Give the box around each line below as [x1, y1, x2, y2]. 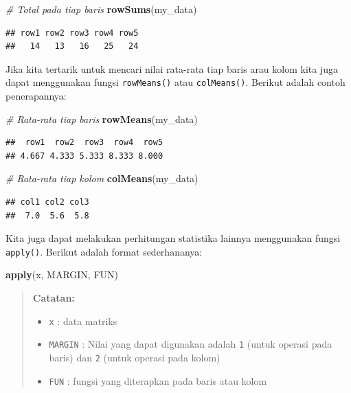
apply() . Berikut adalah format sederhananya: [5, 244, 203, 258]
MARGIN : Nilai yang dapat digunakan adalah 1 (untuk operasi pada [49, 337, 332, 351]
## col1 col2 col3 [5, 197, 89, 207]
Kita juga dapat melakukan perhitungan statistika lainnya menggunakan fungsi [5, 231, 341, 245]
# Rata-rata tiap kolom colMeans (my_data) [5, 171, 199, 186]
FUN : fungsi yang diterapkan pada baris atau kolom [49, 373, 267, 388]
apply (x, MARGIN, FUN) [5, 267, 119, 282]
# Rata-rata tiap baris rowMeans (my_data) [5, 111, 198, 126]
